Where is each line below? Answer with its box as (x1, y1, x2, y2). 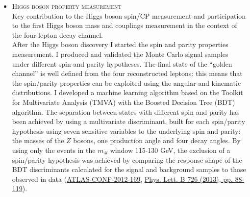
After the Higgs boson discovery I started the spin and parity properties (12, 39, 228, 49)
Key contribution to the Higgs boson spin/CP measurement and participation (12, 10, 246, 21)
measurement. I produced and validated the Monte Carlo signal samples (12, 49, 228, 59)
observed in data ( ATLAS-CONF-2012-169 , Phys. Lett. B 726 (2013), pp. (12, 173, 233, 184)
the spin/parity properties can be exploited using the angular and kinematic (12, 77, 241, 88)
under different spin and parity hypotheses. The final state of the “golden (12, 58, 232, 69)
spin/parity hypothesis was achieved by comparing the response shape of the (12, 154, 242, 165)
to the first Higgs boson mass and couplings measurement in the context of (12, 20, 237, 30)
